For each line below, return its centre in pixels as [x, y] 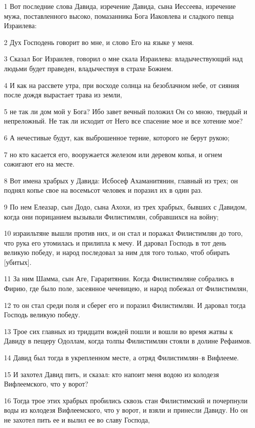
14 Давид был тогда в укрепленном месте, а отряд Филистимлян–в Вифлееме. [122, 358]
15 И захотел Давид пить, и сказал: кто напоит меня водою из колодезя [111, 374]
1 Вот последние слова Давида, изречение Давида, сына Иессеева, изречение [120, 6]
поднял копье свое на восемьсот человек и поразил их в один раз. [103, 190]
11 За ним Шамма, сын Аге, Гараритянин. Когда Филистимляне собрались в [119, 278]
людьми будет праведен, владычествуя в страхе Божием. [89, 68]
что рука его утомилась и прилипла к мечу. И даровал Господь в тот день [115, 242]
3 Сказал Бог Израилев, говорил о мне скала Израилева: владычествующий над [124, 59]
